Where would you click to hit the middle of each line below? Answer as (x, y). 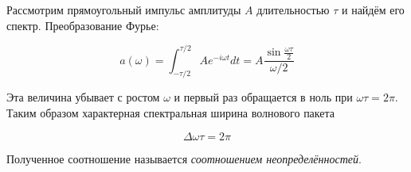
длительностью (293, 10)
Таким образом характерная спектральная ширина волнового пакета (171, 113)
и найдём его (373, 10)
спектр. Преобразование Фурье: (83, 25)
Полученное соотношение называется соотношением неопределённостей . (184, 158)
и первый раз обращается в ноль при (263, 97)
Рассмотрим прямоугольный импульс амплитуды (124, 10)
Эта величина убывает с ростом (83, 97)
